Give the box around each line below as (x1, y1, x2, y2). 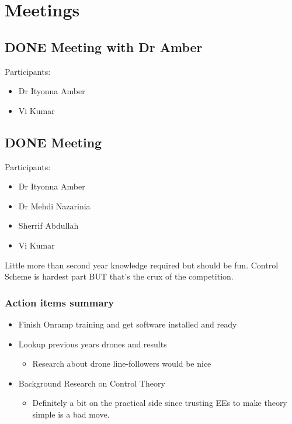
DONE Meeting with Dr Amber (5, 37, 203, 56)
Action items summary (5, 295, 114, 309)
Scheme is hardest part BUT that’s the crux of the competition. (5, 270, 234, 282)
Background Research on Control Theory (18, 377, 165, 389)
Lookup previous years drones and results (18, 337, 167, 350)
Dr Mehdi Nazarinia (18, 199, 91, 212)
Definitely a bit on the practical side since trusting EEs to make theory (32, 397, 287, 409)
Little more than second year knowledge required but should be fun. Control (5, 258, 279, 271)
